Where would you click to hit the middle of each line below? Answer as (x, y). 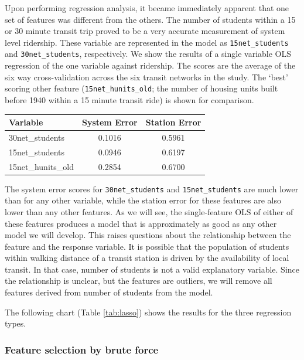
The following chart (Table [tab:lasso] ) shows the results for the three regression (148, 312)
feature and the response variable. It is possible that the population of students (147, 246)
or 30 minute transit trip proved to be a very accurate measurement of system (145, 31)
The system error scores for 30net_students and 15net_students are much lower (152, 189)
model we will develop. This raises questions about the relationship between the (148, 235)
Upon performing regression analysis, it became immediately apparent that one (147, 8)
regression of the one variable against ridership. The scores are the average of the (150, 65)
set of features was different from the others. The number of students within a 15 (150, 19)
